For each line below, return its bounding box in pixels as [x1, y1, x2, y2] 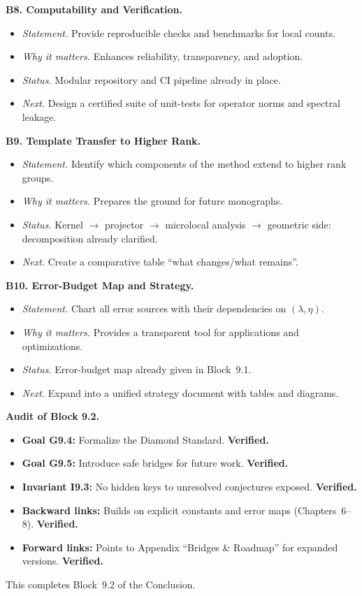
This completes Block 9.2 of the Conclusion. [6, 577, 196, 592]
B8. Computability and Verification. [6, 2, 182, 16]
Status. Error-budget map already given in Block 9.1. [22, 362, 252, 377]
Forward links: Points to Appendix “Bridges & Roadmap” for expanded [22, 539, 338, 554]
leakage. [22, 109, 57, 124]
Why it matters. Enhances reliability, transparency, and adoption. [22, 49, 303, 64]
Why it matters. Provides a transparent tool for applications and [22, 324, 299, 339]
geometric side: [267, 217, 331, 231]
